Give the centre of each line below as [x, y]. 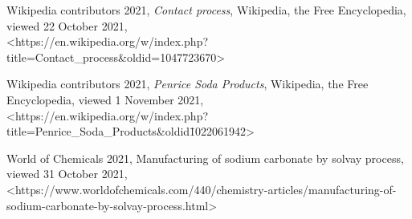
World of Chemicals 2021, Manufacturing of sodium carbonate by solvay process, [205, 158]
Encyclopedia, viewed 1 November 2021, [105, 99]
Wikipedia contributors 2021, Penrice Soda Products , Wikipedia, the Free [188, 84]
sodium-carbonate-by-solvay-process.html [108, 205]
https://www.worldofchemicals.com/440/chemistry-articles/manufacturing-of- [206, 189]
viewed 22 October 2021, [67, 25]
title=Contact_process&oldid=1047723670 [112, 57]
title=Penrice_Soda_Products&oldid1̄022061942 [126, 131]
